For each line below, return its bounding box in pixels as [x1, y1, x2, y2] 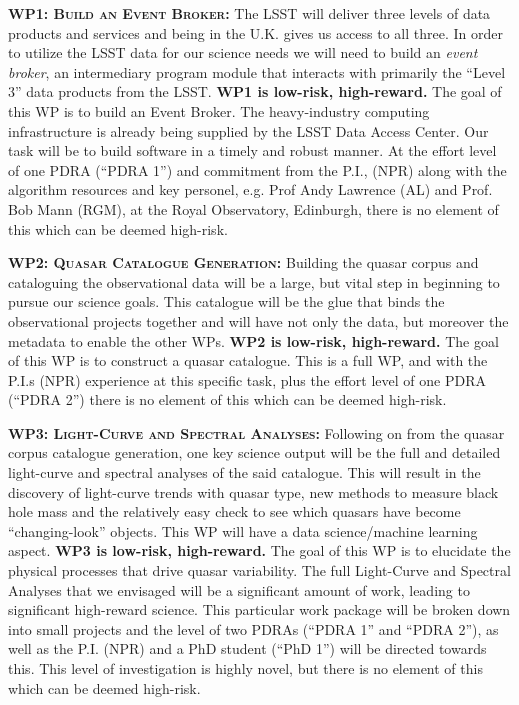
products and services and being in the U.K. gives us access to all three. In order [8, 22, 503, 43]
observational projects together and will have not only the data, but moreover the [8, 310, 509, 331]
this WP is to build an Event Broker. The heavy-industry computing [8, 100, 430, 121]
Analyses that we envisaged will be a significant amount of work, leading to [8, 579, 470, 600]
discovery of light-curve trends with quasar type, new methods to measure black [8, 481, 499, 502]
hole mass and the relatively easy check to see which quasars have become [8, 501, 461, 522]
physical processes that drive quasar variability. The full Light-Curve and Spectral [8, 560, 511, 581]
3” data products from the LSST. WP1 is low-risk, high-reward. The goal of [8, 81, 502, 102]
